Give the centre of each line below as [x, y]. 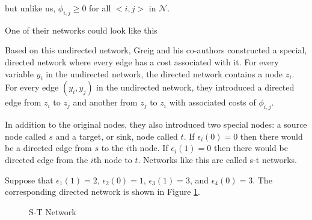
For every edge [32, 87]
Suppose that [29, 180]
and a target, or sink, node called [117, 136]
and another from [105, 102]
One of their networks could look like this [81, 30]
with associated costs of [213, 102]
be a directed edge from [48, 148]
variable [19, 73]
